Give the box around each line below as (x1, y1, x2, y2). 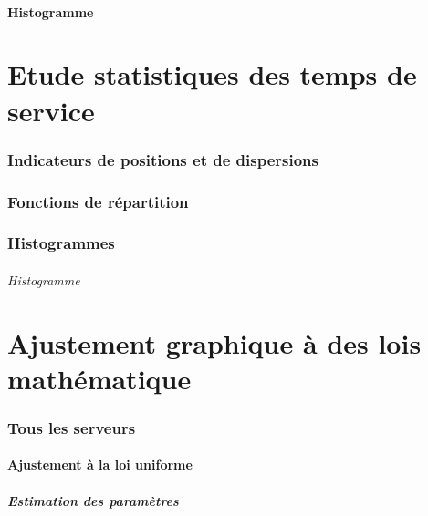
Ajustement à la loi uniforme (7, 455, 193, 474)
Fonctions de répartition (7, 190, 189, 212)
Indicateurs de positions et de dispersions (7, 148, 318, 170)
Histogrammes (7, 232, 115, 254)
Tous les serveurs (7, 416, 136, 439)
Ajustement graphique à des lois (7, 324, 422, 361)
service (7, 91, 95, 129)
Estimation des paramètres (7, 490, 179, 510)
